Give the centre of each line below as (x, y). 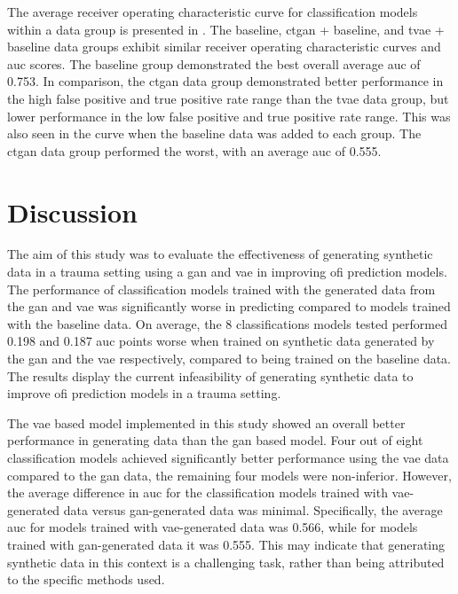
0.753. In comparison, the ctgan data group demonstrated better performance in (225, 81)
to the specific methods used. (86, 579)
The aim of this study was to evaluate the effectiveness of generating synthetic (220, 254)
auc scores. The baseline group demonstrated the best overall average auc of (214, 63)
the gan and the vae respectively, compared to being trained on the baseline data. (229, 359)
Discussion (72, 211)
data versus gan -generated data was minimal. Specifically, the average (253, 509)
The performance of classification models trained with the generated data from (221, 289)
